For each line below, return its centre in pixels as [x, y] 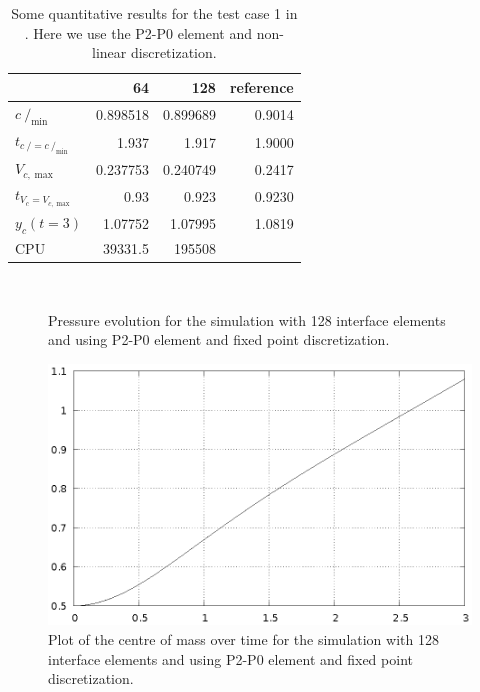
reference [261, 86]
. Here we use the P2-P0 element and [138, 32]
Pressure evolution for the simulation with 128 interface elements [247, 319]
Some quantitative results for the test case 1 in [154, 13]
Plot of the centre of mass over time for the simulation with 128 [243, 638]
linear [109, 52]
